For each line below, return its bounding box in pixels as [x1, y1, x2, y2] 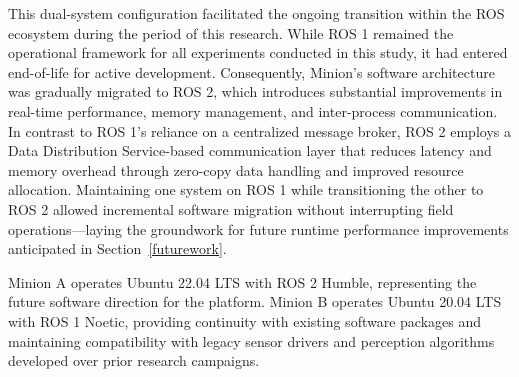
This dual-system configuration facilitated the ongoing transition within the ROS [8, 3, 505, 23]
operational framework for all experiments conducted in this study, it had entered [8, 42, 508, 63]
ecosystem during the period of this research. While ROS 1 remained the [8, 22, 454, 43]
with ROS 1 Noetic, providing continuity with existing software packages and [8, 310, 482, 331]
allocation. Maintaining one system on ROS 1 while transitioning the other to [8, 179, 484, 200]
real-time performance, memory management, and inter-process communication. [8, 100, 498, 121]
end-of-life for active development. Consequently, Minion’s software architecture [8, 61, 495, 82]
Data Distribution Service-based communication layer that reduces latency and [8, 140, 492, 161]
